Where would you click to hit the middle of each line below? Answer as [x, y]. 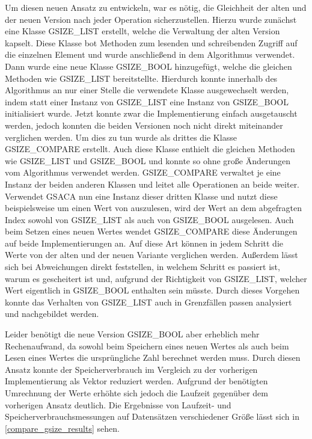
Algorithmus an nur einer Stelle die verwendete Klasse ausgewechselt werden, [147, 90]
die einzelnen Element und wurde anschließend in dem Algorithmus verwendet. [150, 54]
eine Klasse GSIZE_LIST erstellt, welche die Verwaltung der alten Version [142, 31]
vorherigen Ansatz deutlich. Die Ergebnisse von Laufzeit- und [118, 404]
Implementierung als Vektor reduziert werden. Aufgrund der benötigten [136, 381]
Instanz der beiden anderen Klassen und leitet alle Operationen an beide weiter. [152, 184]
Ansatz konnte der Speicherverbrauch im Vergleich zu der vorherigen [131, 369]
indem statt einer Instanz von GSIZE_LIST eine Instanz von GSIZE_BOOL [147, 101]
